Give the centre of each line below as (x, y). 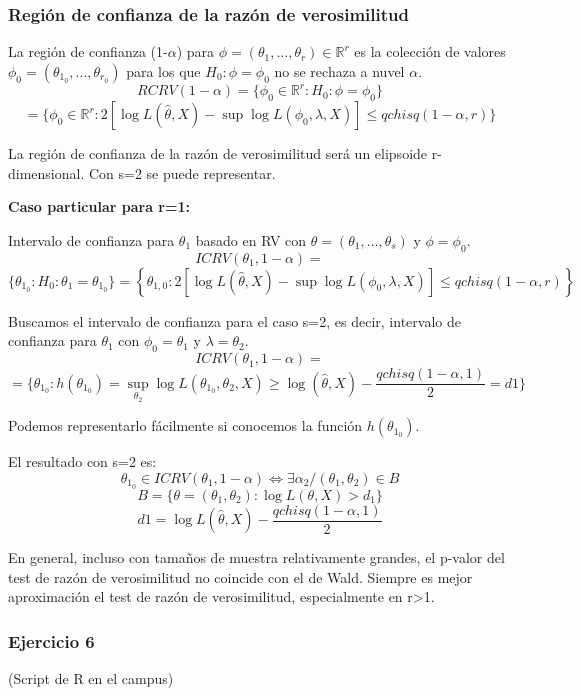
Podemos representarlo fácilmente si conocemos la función (185, 425)
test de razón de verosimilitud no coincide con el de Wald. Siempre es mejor (240, 576)
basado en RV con (251, 239)
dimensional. (46, 172)
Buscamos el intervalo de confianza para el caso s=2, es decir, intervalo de (234, 320)
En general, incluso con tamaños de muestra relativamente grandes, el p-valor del (256, 557)
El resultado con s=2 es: (82, 461)
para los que (163, 70)
